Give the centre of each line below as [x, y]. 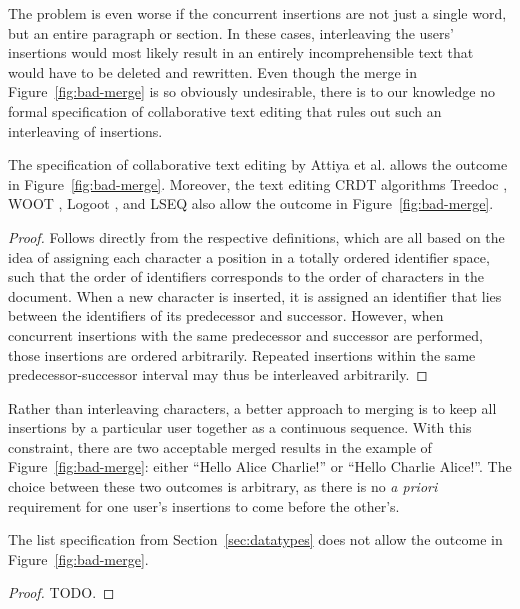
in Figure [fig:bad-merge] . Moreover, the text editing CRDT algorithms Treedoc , [258, 183]
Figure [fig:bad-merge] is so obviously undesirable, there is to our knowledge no [251, 91]
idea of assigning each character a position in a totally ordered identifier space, [249, 256]
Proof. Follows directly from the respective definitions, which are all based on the [256, 236]
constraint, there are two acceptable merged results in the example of [220, 446]
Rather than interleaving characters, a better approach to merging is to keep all [252, 407]
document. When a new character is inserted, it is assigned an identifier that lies [255, 295]
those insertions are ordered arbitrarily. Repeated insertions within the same [242, 354]
